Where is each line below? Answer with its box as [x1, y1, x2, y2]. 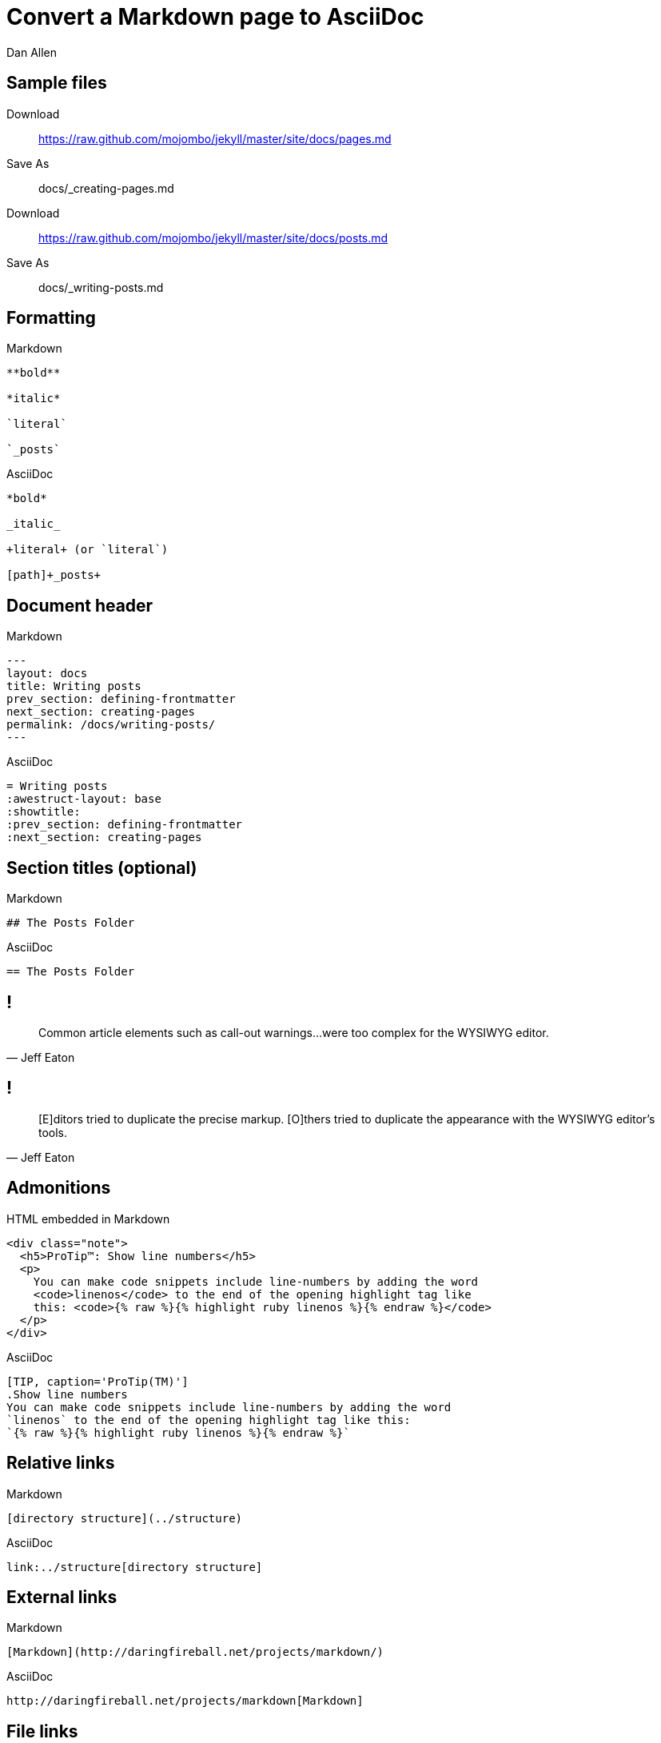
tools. [38, 1125, 68, 1139]
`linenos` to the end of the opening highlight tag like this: [6, 1413, 411, 1426]
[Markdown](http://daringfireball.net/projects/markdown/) [6, 1645, 384, 1659]
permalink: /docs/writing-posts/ [6, 718, 216, 732]
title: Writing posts [6, 680, 141, 693]
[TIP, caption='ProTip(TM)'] [6, 1374, 189, 1388]
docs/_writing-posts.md [38, 280, 164, 294]
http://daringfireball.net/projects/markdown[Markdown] [6, 1694, 364, 1708]
